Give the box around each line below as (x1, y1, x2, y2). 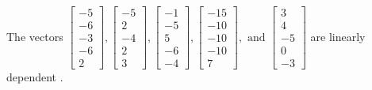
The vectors (6, 28, 63, 44)
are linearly (310, 28, 366, 44)
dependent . (6, 69, 63, 85)
